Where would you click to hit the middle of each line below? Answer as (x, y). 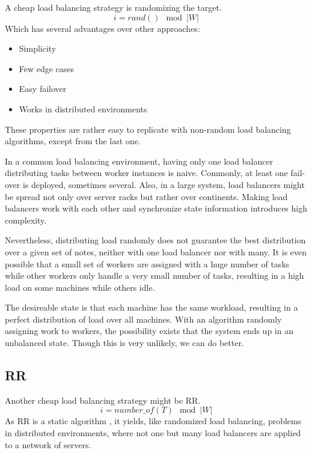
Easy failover (43, 89)
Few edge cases (47, 68)
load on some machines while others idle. (80, 287)
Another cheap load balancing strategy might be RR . (103, 400)
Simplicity (38, 48)
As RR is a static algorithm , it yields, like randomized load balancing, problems (153, 421)
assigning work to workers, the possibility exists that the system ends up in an (149, 331)
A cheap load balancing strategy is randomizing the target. (113, 7)
